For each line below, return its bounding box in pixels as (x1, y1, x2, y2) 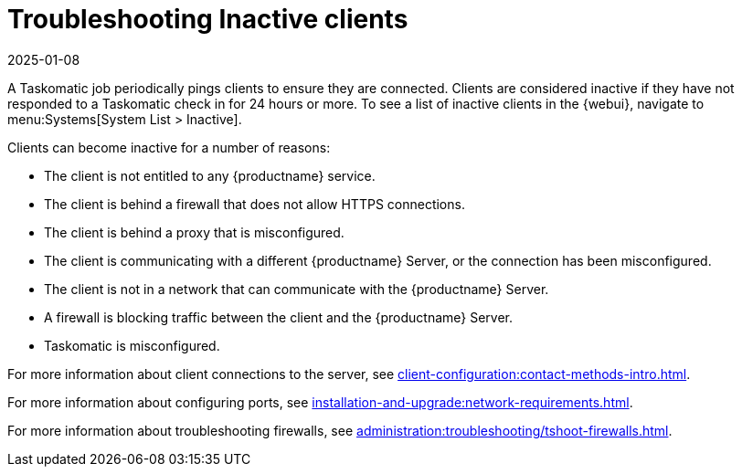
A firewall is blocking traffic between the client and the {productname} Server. (44, 309, 514, 325)
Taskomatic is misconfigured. (44, 337, 220, 353)
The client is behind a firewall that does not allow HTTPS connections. (44, 195, 465, 212)
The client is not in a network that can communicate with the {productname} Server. (44, 280, 549, 297)
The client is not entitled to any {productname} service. (44, 167, 376, 184)
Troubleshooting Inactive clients (7, 4, 408, 35)
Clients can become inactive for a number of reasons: (7, 139, 331, 155)
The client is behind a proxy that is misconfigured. (44, 224, 344, 240)
